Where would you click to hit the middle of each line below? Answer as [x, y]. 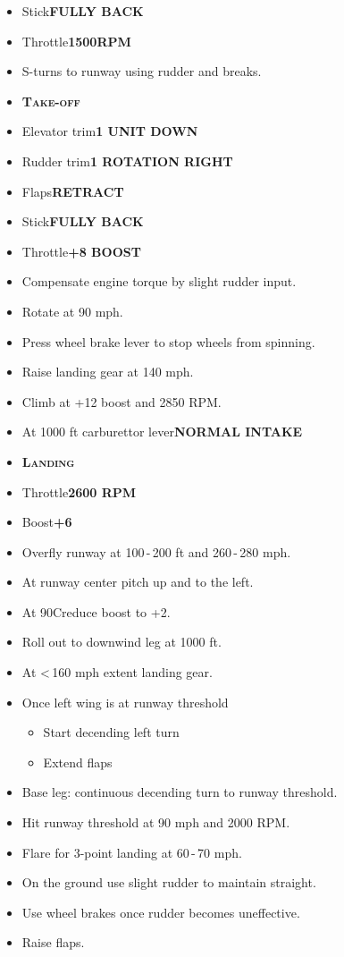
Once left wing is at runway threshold [125, 702]
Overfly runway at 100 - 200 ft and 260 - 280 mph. [156, 551]
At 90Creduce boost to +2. [96, 611]
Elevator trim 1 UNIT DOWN [110, 131]
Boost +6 [47, 522]
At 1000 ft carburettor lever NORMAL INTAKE [162, 432]
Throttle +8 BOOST [81, 251]
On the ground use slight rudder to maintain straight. [169, 882]
